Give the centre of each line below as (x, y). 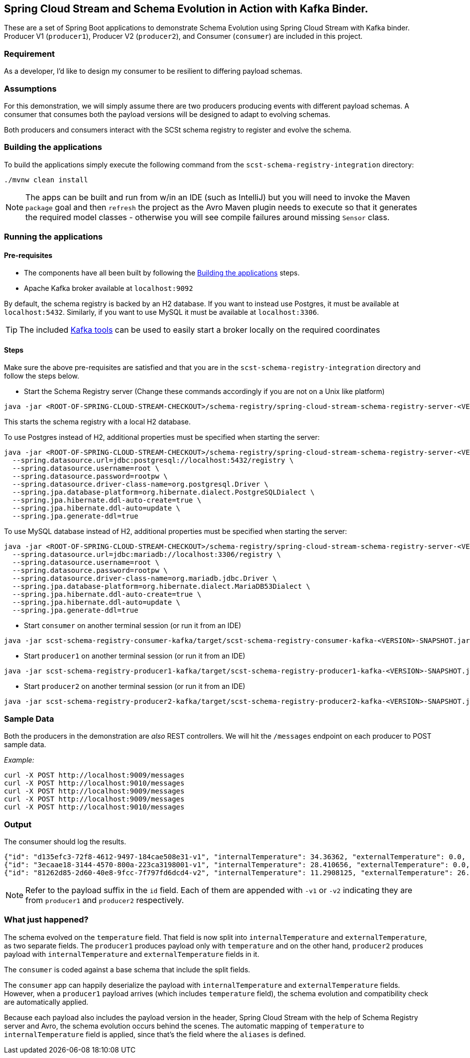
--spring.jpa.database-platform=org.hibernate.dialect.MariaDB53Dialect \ (161, 587)
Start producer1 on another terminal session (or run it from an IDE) (135, 656)
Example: (19, 760)
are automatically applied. (46, 1002)
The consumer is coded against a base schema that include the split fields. (127, 969)
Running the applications (54, 237)
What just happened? (46, 920)
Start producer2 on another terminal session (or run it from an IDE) (135, 686)
